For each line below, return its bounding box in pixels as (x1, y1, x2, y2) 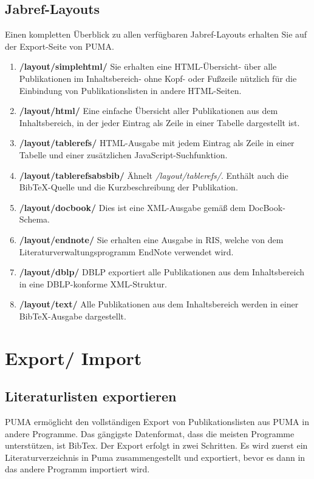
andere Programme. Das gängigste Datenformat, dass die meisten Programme (5, 427, 295, 440)
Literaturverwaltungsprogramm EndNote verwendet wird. (19, 245, 234, 258)
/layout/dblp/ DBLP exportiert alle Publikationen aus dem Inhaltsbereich (19, 266, 305, 278)
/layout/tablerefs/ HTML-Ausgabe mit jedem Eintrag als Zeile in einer (19, 136, 295, 149)
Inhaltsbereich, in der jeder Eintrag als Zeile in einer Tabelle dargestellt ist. (19, 116, 300, 129)
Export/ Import (5, 345, 142, 370)
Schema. (19, 213, 50, 226)
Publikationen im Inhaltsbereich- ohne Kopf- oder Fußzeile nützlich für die (19, 72, 297, 84)
